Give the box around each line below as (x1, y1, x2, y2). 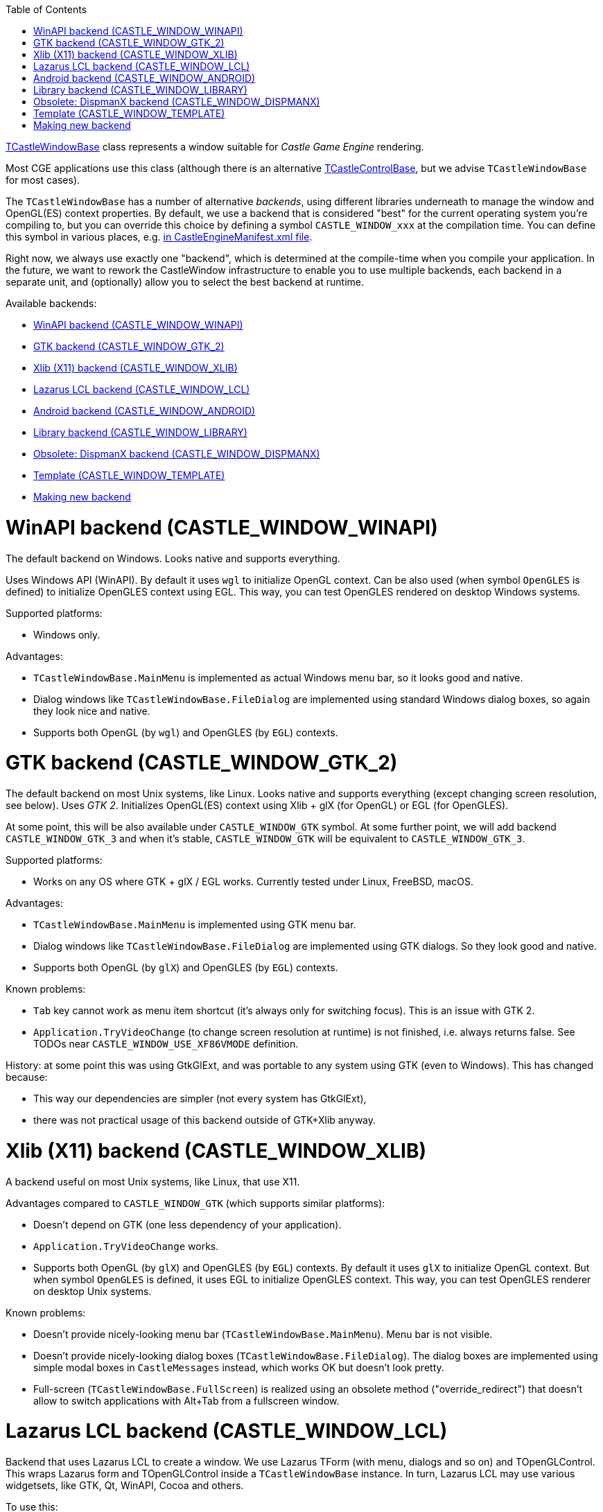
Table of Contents (6, 3, 87, 15)
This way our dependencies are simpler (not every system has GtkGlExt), (33, 1093, 367, 1104)
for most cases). (6, 174, 80, 186)
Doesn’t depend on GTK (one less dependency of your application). (33, 1218, 342, 1231)
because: (6, 1071, 48, 1083)
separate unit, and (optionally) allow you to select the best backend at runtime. (6, 276, 364, 288)
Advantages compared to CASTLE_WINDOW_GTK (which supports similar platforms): (6, 1197, 385, 1209)
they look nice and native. (33, 704, 150, 717)
